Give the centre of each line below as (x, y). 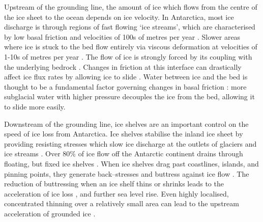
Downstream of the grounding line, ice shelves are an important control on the (126, 123)
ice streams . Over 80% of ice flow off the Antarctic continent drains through (124, 154)
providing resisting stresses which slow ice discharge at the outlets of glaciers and (130, 143)
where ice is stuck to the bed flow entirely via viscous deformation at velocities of (131, 47)
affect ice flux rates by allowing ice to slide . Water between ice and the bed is (126, 77)
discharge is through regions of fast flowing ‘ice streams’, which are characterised (130, 27)
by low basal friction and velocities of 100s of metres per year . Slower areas (122, 36)
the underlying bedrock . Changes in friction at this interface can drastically (123, 66)
